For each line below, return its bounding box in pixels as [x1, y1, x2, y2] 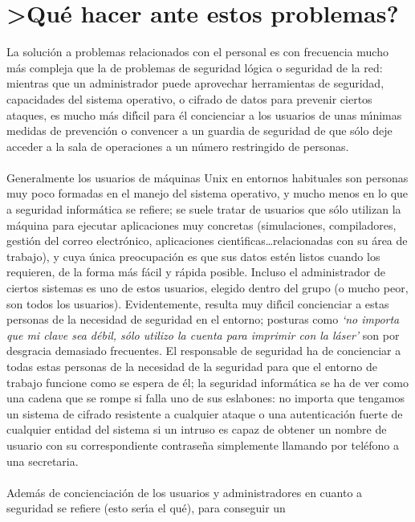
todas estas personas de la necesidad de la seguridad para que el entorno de [6, 358, 377, 374]
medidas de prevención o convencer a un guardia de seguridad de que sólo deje [6, 122, 393, 139]
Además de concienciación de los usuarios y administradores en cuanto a [6, 483, 363, 500]
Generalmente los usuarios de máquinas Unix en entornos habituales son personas [6, 169, 409, 186]
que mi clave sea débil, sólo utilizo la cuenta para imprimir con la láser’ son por [6, 326, 400, 343]
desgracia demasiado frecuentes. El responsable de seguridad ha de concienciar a [6, 342, 401, 359]
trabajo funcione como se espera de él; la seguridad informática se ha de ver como [6, 373, 409, 390]
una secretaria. [6, 452, 79, 469]
